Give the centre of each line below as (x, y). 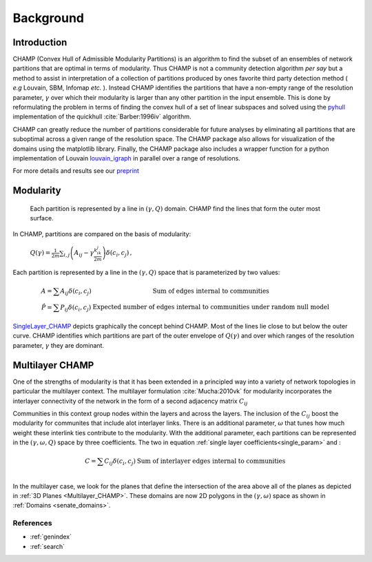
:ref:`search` (48, 546)
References (32, 523)
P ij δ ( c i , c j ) (75, 308)
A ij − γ (84, 253)
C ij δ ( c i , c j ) (120, 462)
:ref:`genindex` (51, 537)
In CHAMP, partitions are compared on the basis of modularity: (102, 233)
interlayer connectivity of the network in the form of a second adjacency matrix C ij (130, 402)
